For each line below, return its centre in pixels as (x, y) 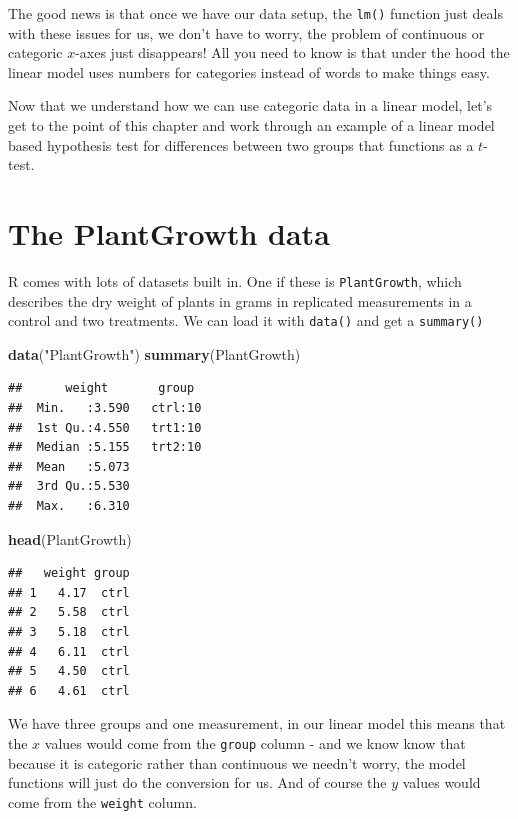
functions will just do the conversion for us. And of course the (197, 782)
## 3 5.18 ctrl (69, 631)
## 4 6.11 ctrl (69, 651)
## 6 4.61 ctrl (69, 690)
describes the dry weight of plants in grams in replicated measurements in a (240, 300)
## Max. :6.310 (69, 506)
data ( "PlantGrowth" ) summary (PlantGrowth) (154, 353)
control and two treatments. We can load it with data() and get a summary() (246, 320)
